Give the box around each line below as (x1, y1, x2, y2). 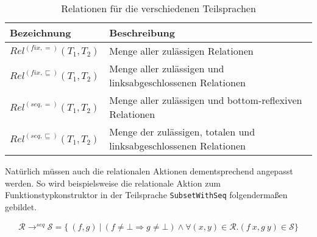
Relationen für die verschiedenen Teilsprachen (61, 1, 256, 15)
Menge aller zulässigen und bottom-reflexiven (109, 93, 302, 107)
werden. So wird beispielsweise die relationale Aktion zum (5, 176, 221, 189)
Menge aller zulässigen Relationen (109, 44, 254, 58)
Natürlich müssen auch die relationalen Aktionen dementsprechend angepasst (5, 165, 293, 177)
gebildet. (5, 200, 37, 213)
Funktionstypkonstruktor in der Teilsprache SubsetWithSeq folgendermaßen (5, 188, 288, 201)
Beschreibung (109, 26, 175, 39)
